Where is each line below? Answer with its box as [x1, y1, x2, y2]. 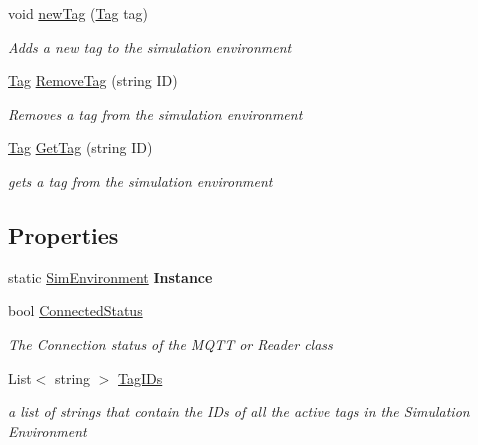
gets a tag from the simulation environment [8, 170, 273, 191]
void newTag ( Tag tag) [8, 3, 149, 23]
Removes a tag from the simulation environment [8, 103, 303, 124]
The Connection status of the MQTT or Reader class [8, 333, 333, 354]
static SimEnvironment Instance [8, 266, 213, 287]
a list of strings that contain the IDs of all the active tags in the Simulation [8, 401, 470, 422]
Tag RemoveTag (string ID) [8, 70, 178, 91]
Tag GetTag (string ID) [8, 137, 153, 158]
